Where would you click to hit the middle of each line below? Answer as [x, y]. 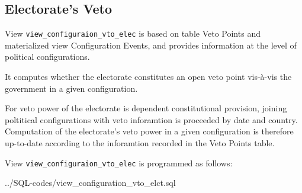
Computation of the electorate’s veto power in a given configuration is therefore [149, 131]
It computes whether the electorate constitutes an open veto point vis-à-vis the [148, 77]
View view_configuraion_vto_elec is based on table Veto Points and [133, 33]
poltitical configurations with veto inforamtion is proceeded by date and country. [151, 119]
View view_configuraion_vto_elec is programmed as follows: [119, 163]
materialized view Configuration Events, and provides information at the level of [151, 45]
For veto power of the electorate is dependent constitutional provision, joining [146, 108]
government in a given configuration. [71, 88]
